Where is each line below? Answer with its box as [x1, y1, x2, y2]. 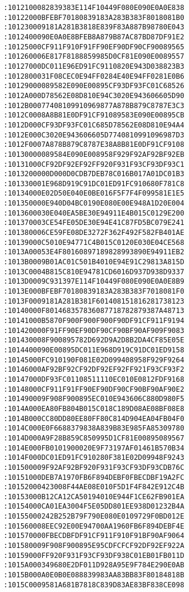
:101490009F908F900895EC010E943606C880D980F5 [4, 395, 184, 403]
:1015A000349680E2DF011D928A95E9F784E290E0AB [4, 561, 184, 570]
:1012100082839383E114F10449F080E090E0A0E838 [4, 4, 184, 12]
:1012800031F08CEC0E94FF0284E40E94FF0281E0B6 [4, 72, 184, 80]
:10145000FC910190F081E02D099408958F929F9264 [4, 355, 184, 364]
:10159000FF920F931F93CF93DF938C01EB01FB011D [4, 551, 184, 560]
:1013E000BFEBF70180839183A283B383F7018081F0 [4, 287, 184, 296]
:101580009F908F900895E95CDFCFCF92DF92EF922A [4, 541, 184, 550]
